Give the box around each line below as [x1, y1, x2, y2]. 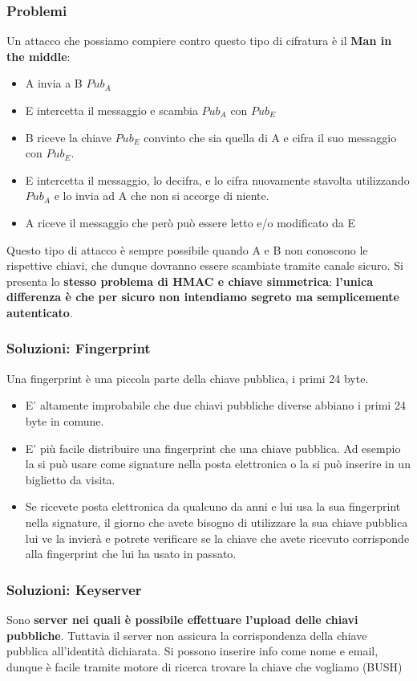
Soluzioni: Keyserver [6, 579, 142, 599]
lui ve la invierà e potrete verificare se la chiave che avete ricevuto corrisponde [25, 529, 410, 546]
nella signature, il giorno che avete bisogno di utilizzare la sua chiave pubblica [25, 513, 408, 530]
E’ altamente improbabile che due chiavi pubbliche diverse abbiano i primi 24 [25, 397, 406, 414]
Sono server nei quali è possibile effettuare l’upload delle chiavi [6, 610, 358, 627]
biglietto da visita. [25, 471, 115, 487]
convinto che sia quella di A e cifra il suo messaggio [144, 128, 397, 145]
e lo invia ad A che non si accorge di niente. [54, 187, 269, 204]
